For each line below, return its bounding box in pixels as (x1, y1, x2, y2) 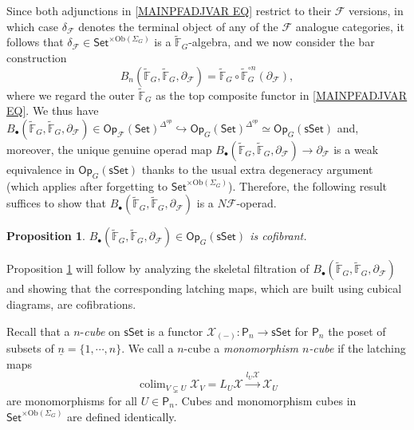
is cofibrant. (250, 227, 307, 244)
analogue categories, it (295, 18, 404, 34)
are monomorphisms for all (6, 392, 137, 408)
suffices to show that (6, 195, 107, 211)
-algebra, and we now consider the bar (188, 34, 375, 50)
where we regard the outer (6, 86, 135, 103)
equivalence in (6, 161, 75, 177)
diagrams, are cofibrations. (6, 295, 136, 312)
